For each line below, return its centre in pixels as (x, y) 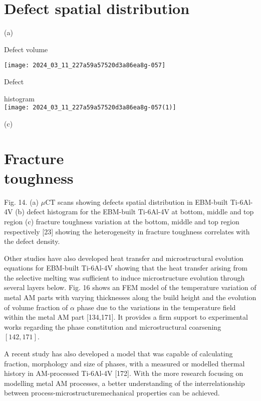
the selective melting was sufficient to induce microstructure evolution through (124, 277)
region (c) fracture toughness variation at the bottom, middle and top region (122, 221)
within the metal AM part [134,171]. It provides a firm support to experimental (126, 317)
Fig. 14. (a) (22, 202)
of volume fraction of (36, 307)
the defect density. (32, 241)
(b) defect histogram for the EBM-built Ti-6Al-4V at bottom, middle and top (135, 212)
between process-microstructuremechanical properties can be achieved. (112, 393)
